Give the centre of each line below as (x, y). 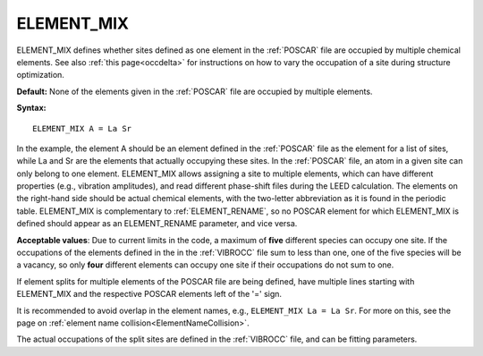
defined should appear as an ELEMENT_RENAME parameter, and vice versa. (157, 224)
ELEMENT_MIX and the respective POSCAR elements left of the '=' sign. (149, 294)
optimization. (40, 75)
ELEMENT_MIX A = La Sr (82, 128)
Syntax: (31, 108)
